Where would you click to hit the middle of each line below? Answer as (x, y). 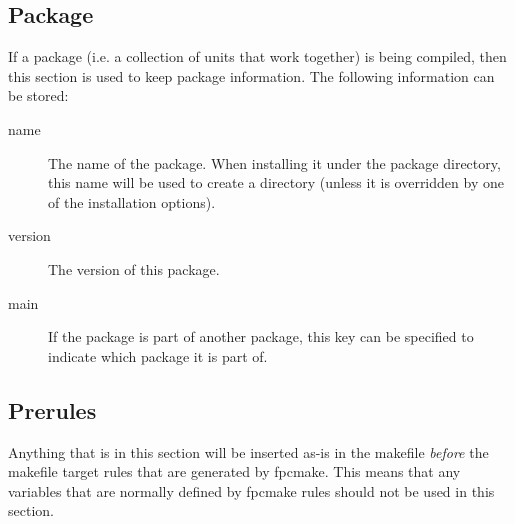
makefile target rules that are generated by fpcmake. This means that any (234, 471)
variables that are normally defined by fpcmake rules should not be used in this (251, 490)
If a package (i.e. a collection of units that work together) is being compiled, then (257, 56)
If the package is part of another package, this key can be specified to (261, 336)
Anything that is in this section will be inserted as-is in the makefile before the (248, 451)
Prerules (52, 409)
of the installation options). (132, 201)
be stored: (38, 95)
